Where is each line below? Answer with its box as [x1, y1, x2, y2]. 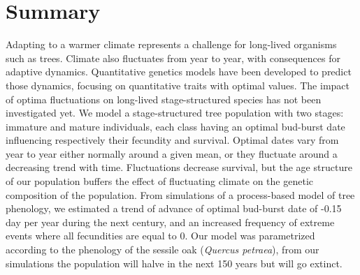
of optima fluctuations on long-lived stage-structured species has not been [6, 91, 322, 106]
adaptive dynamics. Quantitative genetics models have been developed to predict [6, 64, 352, 79]
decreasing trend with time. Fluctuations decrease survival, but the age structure [6, 160, 352, 174]
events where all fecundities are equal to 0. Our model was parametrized [6, 228, 315, 243]
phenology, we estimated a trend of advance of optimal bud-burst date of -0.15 [6, 201, 342, 216]
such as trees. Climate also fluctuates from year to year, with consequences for [6, 50, 340, 65]
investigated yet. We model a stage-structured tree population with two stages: [6, 105, 344, 120]
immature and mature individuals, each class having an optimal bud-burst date [6, 119, 345, 133]
